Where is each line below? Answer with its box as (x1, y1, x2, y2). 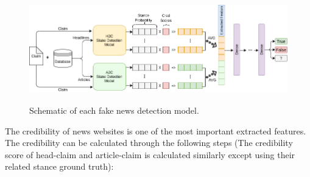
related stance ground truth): (5, 160, 114, 173)
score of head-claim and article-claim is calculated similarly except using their (5, 148, 295, 161)
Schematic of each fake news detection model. (29, 104, 199, 117)
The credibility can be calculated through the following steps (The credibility (5, 136, 293, 149)
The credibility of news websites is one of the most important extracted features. (5, 124, 306, 137)
